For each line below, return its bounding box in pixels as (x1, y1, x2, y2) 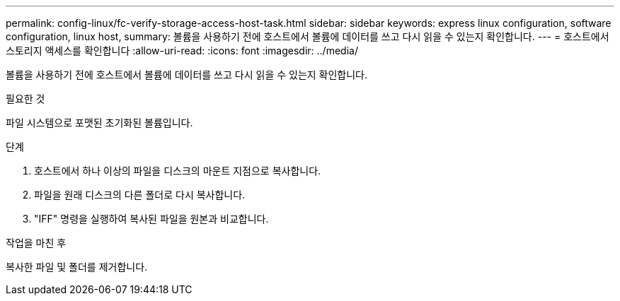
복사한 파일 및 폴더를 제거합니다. (6, 261, 148, 273)
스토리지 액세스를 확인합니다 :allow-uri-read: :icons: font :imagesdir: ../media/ (6, 45, 358, 57)
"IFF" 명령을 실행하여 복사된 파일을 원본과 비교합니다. (34, 213, 269, 225)
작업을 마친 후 (6, 237, 67, 249)
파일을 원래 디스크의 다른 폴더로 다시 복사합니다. (34, 189, 246, 201)
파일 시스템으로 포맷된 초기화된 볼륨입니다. (6, 117, 193, 129)
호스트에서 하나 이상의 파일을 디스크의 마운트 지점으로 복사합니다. (34, 165, 321, 177)
